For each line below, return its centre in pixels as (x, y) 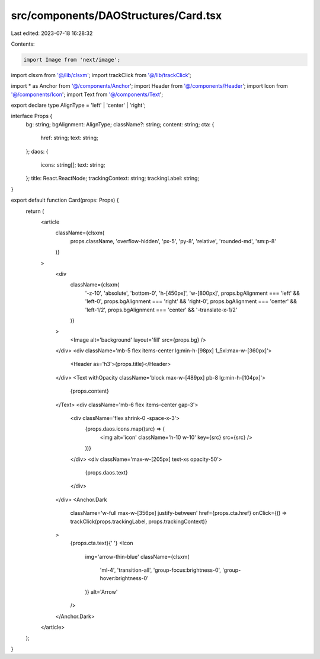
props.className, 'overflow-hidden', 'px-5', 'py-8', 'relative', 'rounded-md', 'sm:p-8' (173, 241)
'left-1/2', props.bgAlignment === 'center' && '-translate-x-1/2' (161, 310)
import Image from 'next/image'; (72, 60)
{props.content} (90, 391)
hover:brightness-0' (124, 578)
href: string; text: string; (70, 138)
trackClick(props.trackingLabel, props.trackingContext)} (139, 521)
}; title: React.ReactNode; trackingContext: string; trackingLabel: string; (113, 179)
